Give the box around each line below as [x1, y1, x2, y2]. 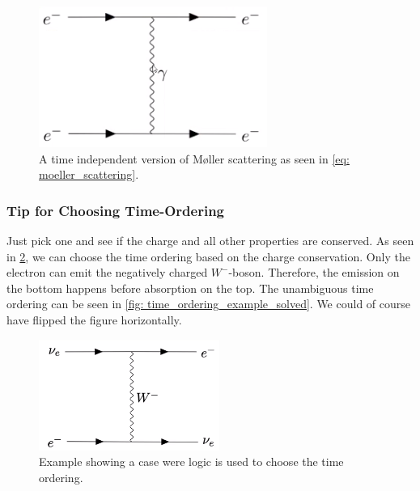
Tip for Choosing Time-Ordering [6, 200, 225, 220]
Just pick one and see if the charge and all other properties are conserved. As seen [6, 232, 414, 248]
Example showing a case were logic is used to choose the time [39, 453, 344, 470]
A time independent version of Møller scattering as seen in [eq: [39, 150, 350, 167]
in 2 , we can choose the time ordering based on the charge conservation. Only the [6, 248, 410, 265]
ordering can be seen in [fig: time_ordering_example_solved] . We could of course [6, 295, 410, 312]
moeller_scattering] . [39, 166, 139, 183]
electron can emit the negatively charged [6, 264, 208, 281]
